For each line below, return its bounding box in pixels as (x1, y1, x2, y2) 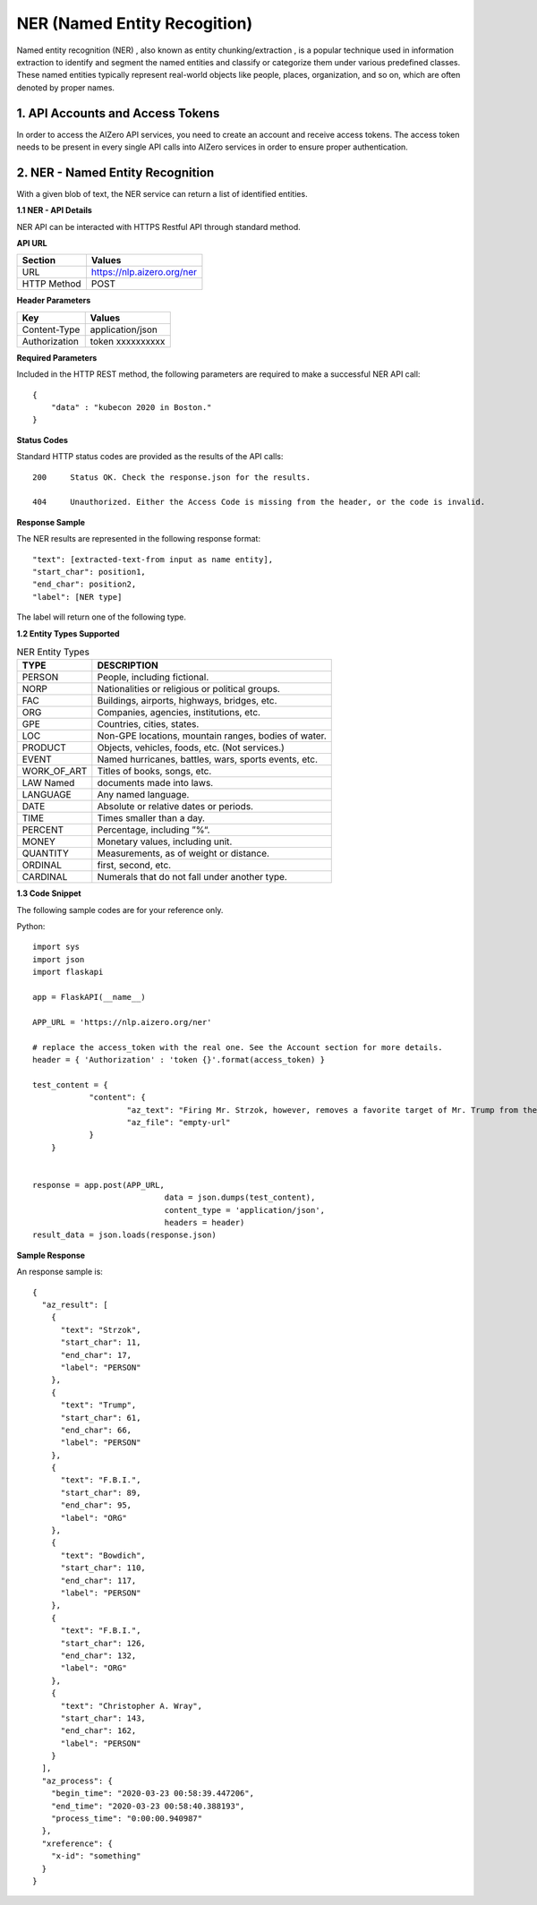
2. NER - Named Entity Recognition (16, 165, 215, 180)
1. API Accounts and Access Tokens (16, 106, 220, 121)
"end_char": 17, (60, 1350, 132, 1360)
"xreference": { (41, 1838, 114, 1849)
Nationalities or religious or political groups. (97, 683, 281, 696)
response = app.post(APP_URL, (32, 1180, 166, 1190)
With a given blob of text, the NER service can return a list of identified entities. (16, 188, 308, 199)
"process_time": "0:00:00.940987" (50, 1814, 203, 1824)
